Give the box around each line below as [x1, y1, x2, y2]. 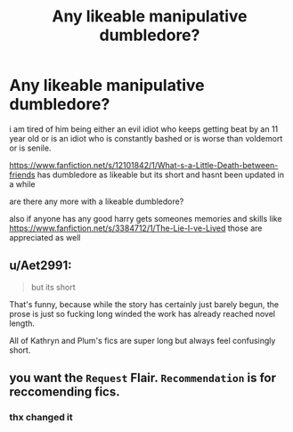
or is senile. [9, 143, 52, 153]
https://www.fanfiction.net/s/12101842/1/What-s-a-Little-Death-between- [9, 159, 279, 170]
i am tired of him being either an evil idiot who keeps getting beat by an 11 [9, 123, 279, 134]
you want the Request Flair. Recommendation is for [9, 371, 277, 386]
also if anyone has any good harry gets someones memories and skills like [9, 213, 282, 224]
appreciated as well [9, 232, 81, 242]
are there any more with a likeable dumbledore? [9, 196, 184, 207]
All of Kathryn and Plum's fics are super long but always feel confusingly [9, 335, 276, 346]
